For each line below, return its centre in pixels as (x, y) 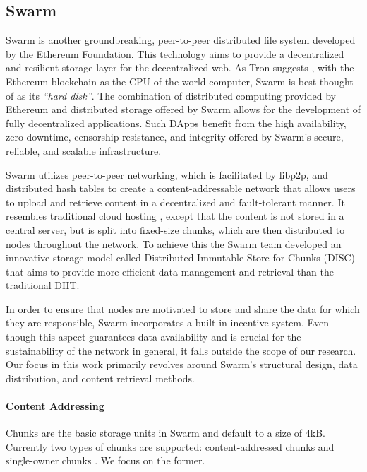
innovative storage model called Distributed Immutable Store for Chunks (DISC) (181, 258)
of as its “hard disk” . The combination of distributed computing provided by (171, 95)
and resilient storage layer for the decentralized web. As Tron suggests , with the (180, 67)
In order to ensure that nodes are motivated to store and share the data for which (183, 308)
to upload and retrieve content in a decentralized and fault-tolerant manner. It (175, 202)
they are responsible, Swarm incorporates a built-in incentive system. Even (168, 323)
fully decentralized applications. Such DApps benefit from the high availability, (176, 123)
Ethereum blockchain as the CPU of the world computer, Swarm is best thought (180, 81)
